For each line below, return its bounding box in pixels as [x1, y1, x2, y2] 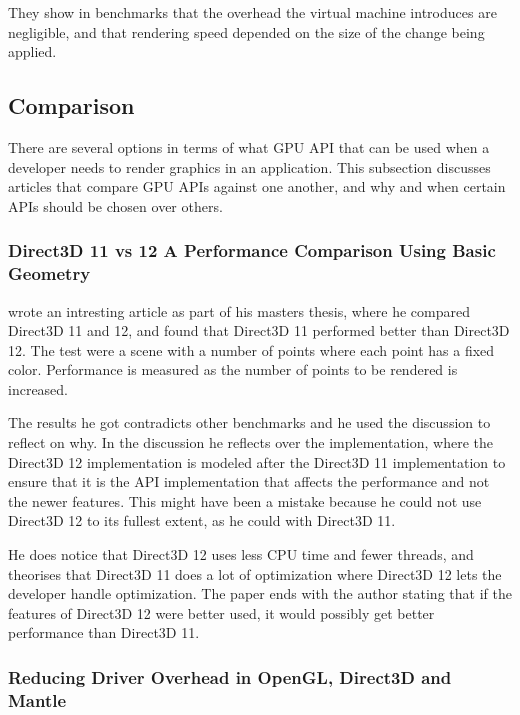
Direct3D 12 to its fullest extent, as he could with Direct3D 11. [8, 510, 396, 531]
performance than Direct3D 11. [8, 622, 200, 643]
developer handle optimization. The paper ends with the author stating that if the [8, 583, 512, 604]
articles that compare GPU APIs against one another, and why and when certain [8, 176, 506, 197]
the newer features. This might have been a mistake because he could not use [8, 490, 482, 511]
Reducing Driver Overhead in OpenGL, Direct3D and [8, 664, 452, 689]
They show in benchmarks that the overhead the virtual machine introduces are [8, 2, 497, 22]
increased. [8, 378, 69, 399]
